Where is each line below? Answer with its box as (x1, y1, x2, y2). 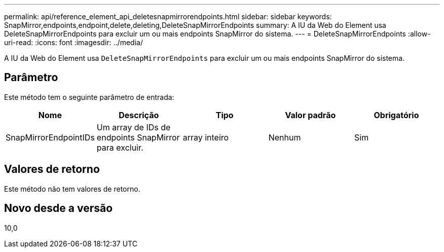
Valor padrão (285, 110, 336, 120)
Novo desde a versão (4, 202, 113, 215)
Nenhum (268, 132, 301, 142)
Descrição (119, 110, 159, 120)
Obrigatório (374, 110, 419, 120)
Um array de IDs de (96, 122, 171, 132)
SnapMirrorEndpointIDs (6, 132, 95, 142)
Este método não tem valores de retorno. (4, 184, 140, 193)
